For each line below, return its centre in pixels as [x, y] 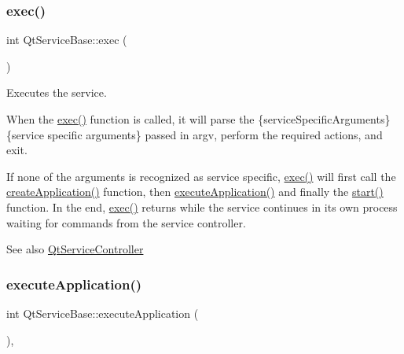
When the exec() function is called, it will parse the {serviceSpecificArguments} [198, 119]
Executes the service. [57, 92]
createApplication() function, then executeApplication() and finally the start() [195, 192]
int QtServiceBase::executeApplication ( [103, 313]
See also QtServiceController [75, 249]
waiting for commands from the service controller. [126, 222]
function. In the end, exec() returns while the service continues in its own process [202, 206]
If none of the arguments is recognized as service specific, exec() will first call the [201, 176]
